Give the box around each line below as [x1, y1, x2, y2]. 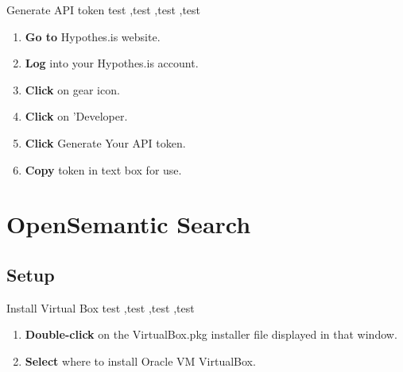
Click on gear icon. [25, 81, 120, 98]
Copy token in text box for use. [25, 161, 182, 178]
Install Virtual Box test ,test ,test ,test [6, 299, 195, 316]
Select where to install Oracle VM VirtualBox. [25, 352, 256, 369]
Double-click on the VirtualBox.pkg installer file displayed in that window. [25, 326, 397, 343]
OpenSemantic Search [6, 208, 251, 240]
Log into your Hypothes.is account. [25, 55, 199, 71]
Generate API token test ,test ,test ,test [6, 2, 201, 17]
